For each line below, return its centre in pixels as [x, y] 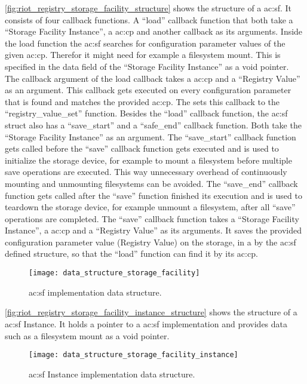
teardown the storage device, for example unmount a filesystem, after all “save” [150, 207]
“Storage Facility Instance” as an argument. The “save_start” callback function [151, 136]
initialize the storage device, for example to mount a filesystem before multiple [148, 160]
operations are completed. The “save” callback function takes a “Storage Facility [152, 218]
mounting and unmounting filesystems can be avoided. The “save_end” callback [151, 183]
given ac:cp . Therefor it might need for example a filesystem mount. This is [143, 55]
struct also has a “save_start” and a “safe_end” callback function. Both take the [153, 125]
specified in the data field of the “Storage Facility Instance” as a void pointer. [147, 66]
